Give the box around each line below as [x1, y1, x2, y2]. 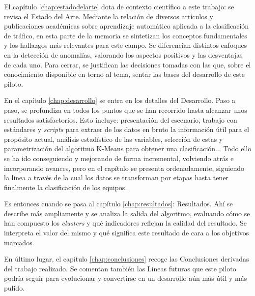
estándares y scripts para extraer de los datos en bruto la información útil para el [4, 124, 249, 134]
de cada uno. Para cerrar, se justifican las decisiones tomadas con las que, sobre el [4, 59, 251, 69]
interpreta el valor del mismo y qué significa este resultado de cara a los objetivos [4, 228, 249, 238]
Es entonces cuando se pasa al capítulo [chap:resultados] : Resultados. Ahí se [4, 198, 233, 209]
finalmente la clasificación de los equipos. [4, 182, 127, 192]
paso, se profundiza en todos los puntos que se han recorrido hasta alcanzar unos [4, 104, 247, 115]
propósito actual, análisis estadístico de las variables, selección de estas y [4, 133, 223, 144]
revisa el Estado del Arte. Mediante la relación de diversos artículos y [4, 11, 213, 21]
